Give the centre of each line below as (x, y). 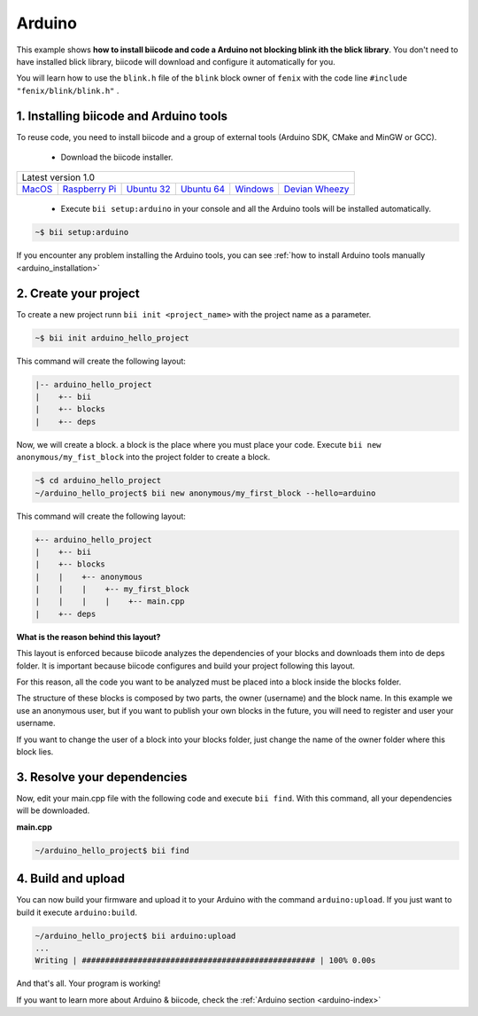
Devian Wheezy (316, 189)
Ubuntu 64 (203, 189)
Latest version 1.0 (58, 177)
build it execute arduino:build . (77, 912)
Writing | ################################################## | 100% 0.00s (205, 961)
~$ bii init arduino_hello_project (112, 338)
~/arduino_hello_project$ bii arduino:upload (135, 936)
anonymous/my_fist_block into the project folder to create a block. (143, 457)
